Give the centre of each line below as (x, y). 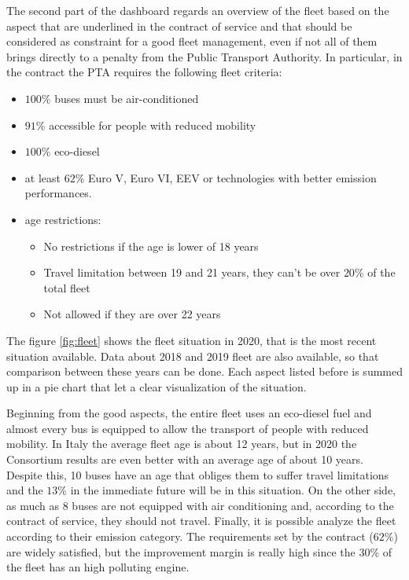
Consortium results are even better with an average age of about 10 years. (185, 459)
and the (25, 490)
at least (42, 177)
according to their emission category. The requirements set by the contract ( (190, 536)
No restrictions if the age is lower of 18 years (151, 246)
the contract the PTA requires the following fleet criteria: (144, 72)
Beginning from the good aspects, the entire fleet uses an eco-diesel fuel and (189, 413)
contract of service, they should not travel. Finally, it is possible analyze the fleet (201, 521)
